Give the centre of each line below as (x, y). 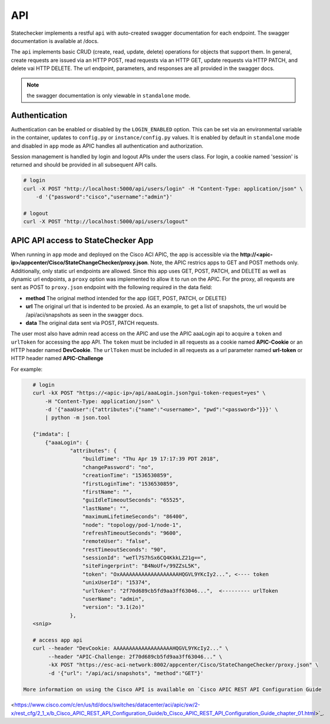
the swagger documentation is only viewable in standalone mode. (109, 95)
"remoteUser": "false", (117, 541)
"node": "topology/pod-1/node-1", (132, 525)
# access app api (57, 640)
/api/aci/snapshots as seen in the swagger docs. (85, 314)
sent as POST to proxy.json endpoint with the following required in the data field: (111, 287)
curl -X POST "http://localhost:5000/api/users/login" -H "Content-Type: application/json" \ (163, 189)
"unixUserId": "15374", (117, 582)
